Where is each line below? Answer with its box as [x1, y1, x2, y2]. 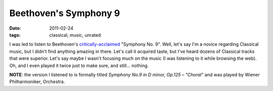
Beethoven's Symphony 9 [9, 8, 120, 19]
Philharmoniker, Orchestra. [9, 78, 65, 85]
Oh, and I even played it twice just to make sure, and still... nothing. [9, 62, 149, 68]
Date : [9, 25, 21, 31]
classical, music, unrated [49, 32, 101, 38]
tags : [9, 32, 21, 38]
